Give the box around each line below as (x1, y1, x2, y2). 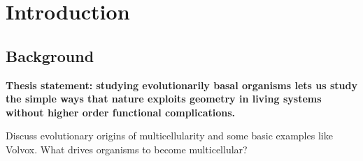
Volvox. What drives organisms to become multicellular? (6, 141, 248, 156)
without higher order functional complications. (6, 105, 236, 119)
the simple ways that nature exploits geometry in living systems (6, 91, 322, 106)
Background (6, 45, 94, 66)
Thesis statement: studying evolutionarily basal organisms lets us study (6, 77, 357, 92)
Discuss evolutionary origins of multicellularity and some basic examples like (6, 128, 333, 143)
